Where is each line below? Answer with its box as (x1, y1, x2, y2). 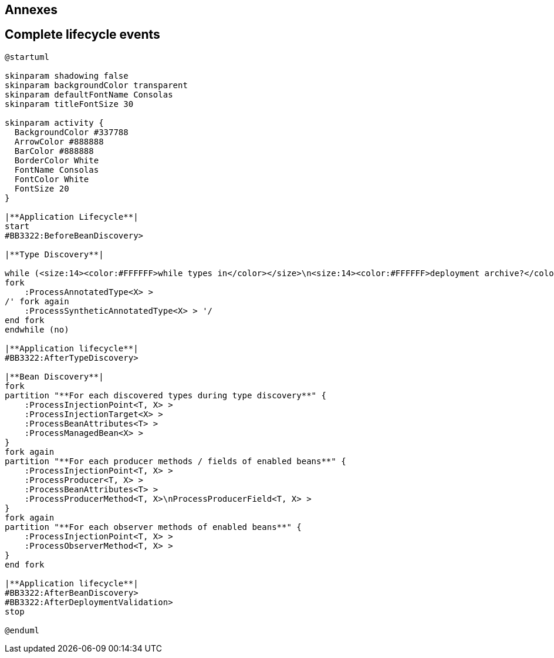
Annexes (5, 2, 58, 17)
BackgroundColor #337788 (14, 127, 129, 137)
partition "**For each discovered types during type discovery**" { (5, 390, 326, 400)
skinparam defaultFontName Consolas (5, 89, 173, 99)
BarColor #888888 (14, 146, 94, 156)
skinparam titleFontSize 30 (5, 99, 134, 109)
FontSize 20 (14, 183, 69, 193)
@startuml (5, 52, 49, 62)
